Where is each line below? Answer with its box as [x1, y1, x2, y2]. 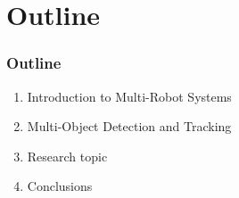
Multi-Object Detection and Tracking [27, 117, 232, 136]
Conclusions [27, 177, 93, 195]
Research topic [27, 146, 108, 165]
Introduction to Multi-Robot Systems [27, 87, 232, 105]
